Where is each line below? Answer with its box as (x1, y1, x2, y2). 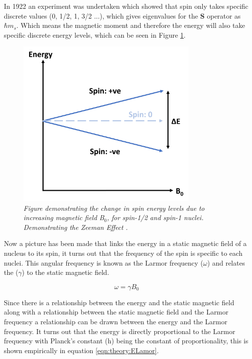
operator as (207, 10, 241, 21)
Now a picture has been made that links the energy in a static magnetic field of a (4, 238, 247, 248)
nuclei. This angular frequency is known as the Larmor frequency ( (4, 257, 203, 268)
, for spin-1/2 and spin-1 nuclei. (107, 212, 204, 223)
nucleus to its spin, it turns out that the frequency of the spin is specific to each (4, 248, 243, 258)
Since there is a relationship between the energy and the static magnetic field (4, 297, 234, 307)
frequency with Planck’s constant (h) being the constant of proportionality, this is (4, 336, 249, 346)
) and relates (207, 257, 245, 268)
